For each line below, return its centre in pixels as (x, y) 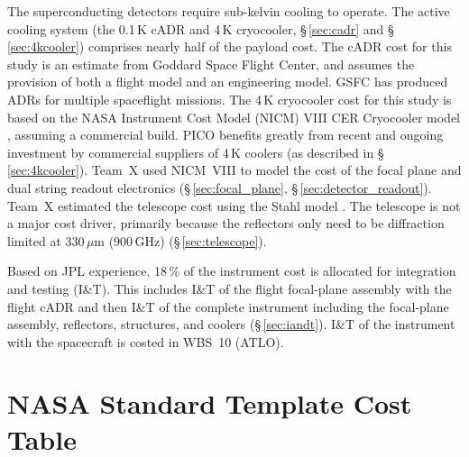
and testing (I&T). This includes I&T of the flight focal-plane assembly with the (230, 288)
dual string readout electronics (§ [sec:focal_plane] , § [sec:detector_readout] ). (220, 187)
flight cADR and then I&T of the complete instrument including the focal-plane (228, 306)
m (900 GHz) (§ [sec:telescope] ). (180, 240)
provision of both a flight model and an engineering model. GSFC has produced (228, 82)
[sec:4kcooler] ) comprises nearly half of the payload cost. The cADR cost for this (230, 46)
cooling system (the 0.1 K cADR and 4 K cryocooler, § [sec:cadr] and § (201, 28)
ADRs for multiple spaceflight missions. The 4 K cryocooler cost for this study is (230, 99)
